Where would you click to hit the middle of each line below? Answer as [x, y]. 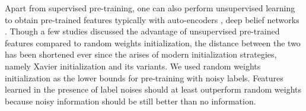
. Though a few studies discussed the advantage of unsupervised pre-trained [142, 31]
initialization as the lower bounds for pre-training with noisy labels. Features [144, 77]
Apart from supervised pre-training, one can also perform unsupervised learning [150, 8]
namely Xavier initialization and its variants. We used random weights [133, 66]
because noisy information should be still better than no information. [130, 101]
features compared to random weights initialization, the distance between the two [153, 42]
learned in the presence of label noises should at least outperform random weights [153, 89]
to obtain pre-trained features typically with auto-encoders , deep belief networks [152, 19]
